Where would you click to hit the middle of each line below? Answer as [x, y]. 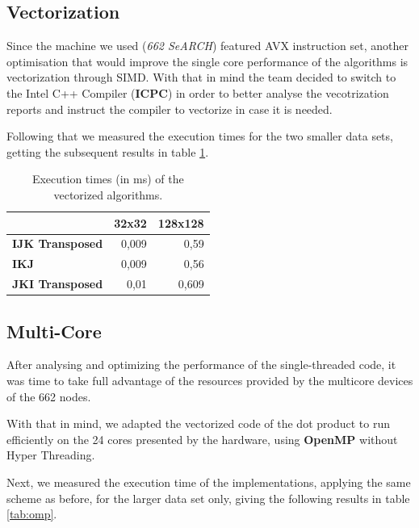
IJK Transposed [58, 243]
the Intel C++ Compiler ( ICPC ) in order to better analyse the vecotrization [198, 92]
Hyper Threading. [51, 455]
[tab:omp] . [32, 514]
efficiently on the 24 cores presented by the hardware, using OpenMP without [202, 439]
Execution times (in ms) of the [108, 179]
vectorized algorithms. [108, 194]
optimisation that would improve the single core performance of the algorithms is [207, 61]
